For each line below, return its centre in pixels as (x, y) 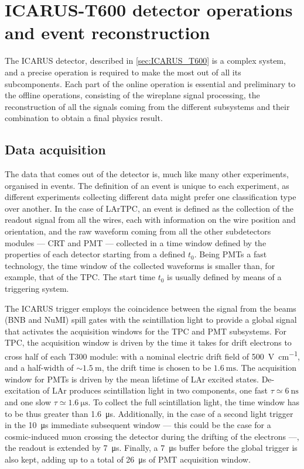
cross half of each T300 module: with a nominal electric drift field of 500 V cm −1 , (153, 355)
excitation (23, 390)
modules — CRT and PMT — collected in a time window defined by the (136, 242)
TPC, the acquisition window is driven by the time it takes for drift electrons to (148, 342)
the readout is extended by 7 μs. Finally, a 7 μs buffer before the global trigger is (151, 448)
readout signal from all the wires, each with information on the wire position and (150, 220)
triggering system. (37, 289)
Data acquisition (55, 149)
